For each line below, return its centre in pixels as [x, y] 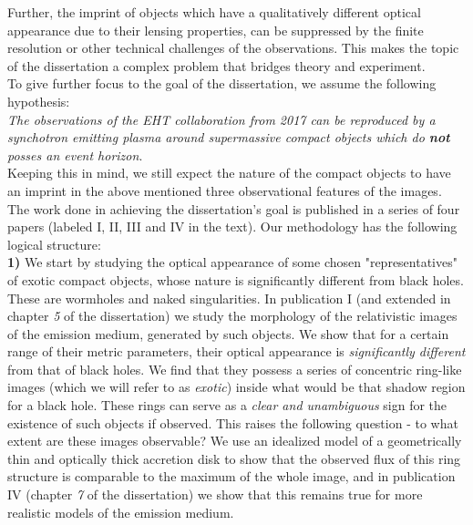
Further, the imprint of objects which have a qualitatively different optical [214, 12]
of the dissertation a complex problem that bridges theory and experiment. [216, 65]
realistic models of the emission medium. [121, 512]
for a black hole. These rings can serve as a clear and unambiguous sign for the [227, 405]
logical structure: [54, 244]
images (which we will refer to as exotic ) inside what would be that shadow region [236, 387]
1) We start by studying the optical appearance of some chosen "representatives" [232, 262]
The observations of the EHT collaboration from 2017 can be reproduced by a [221, 119]
